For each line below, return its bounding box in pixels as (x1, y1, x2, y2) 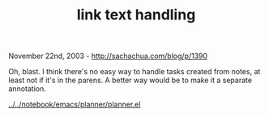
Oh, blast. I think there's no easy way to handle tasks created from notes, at (8, 67, 261, 77)
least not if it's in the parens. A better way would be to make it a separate (8, 75, 253, 86)
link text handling (76, 6, 196, 24)
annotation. (8, 84, 46, 94)
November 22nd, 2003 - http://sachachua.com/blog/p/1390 (8, 51, 208, 61)
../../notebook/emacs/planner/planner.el (8, 99, 141, 110)
